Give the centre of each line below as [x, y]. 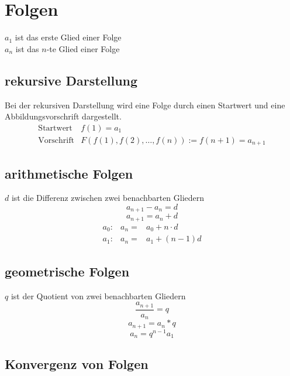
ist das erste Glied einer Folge [68, 37]
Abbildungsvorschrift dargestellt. [63, 116]
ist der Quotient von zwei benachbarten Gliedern [98, 295]
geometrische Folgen [67, 271]
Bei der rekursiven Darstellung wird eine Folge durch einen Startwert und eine [145, 105]
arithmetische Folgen [69, 173]
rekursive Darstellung [71, 80]
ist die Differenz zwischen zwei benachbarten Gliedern [108, 198]
